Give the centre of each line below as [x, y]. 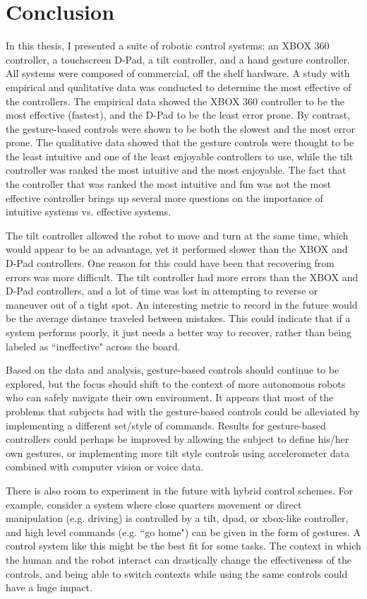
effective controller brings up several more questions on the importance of [164, 197]
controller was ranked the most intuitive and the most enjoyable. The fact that [176, 170]
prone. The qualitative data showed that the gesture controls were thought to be [180, 142]
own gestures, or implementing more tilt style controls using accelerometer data [178, 452]
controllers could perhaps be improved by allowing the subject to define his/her [178, 439]
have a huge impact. [49, 587]
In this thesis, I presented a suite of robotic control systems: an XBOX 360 [168, 46]
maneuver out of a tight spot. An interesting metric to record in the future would [182, 304]
